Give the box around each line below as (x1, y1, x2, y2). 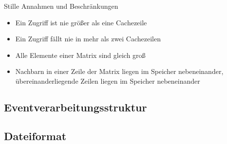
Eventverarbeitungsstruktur (4, 99, 147, 114)
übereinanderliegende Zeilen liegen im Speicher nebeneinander (15, 75, 200, 86)
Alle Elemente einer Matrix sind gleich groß (15, 50, 146, 60)
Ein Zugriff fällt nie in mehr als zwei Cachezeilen (15, 34, 161, 44)
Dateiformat (4, 128, 67, 143)
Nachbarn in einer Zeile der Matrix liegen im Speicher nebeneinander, (15, 66, 224, 76)
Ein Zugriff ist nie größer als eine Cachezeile (15, 17, 147, 27)
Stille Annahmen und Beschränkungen (4, 1, 118, 11)
